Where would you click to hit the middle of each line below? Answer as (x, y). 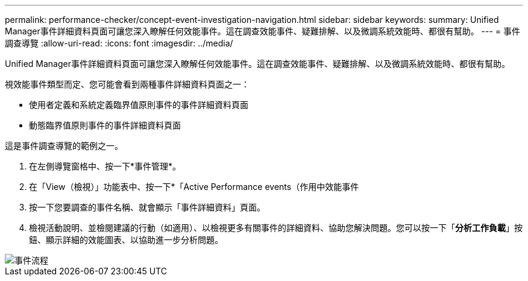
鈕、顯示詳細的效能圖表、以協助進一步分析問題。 (126, 240)
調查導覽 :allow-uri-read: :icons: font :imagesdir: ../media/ (119, 43)
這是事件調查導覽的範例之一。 (64, 146)
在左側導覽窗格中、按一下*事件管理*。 (105, 166)
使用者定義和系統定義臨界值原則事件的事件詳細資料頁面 (139, 105)
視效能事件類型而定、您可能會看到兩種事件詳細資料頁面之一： (127, 84)
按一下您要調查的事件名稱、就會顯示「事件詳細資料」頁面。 (147, 207)
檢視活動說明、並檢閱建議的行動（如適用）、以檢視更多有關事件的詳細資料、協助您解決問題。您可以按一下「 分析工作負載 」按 (276, 228)
